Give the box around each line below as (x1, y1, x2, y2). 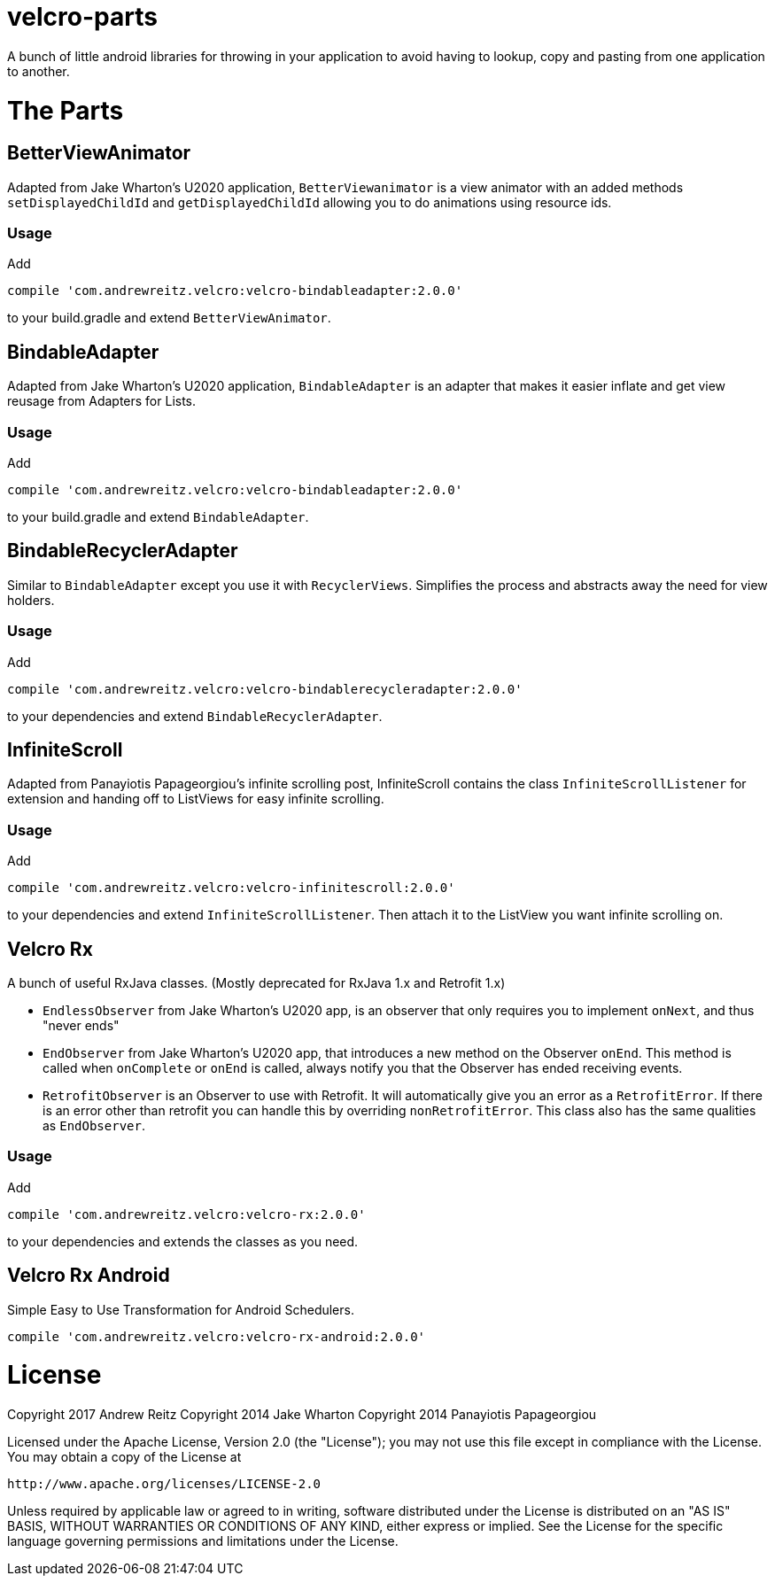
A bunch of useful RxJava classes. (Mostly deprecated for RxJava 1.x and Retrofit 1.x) (7, 975, 506, 991)
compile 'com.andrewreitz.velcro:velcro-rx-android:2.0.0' (7, 1329, 426, 1344)
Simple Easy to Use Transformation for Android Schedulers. (7, 1301, 354, 1317)
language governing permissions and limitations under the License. (7, 1533, 399, 1549)
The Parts (7, 95, 124, 126)
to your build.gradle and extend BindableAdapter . (7, 509, 309, 525)
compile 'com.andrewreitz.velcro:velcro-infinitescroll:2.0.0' (7, 881, 455, 896)
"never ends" (43, 1018, 120, 1034)
